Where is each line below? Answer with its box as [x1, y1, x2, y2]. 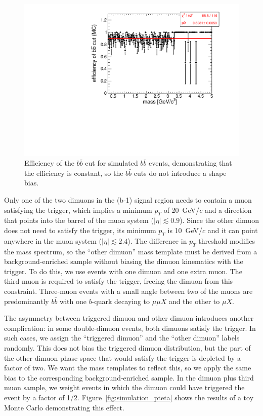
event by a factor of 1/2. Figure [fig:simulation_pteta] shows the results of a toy [4, 392, 254, 402]
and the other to [168, 295, 220, 306]
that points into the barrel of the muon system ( [4, 215, 154, 225]
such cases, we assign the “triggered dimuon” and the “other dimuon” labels [4, 332, 240, 343]
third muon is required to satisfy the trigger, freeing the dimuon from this [4, 276, 233, 286]
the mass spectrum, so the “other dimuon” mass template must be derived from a [4, 246, 257, 256]
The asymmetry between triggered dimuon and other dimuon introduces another [4, 313, 254, 323]
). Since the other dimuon [180, 215, 259, 225]
